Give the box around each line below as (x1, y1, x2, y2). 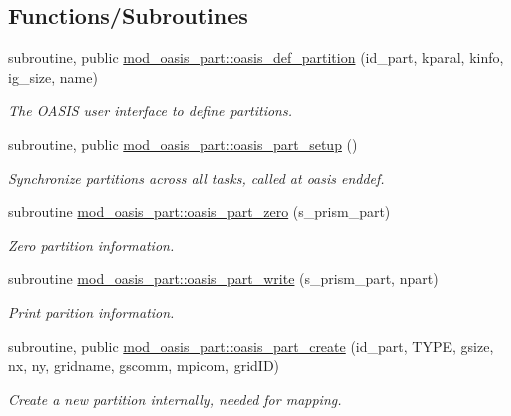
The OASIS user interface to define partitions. (8, 100, 292, 121)
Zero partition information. (8, 234, 175, 255)
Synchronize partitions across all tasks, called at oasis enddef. (8, 167, 385, 188)
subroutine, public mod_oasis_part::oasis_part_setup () (8, 133, 358, 154)
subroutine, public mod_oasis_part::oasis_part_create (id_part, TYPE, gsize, (8, 335, 494, 356)
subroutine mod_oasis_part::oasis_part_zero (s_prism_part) (8, 201, 391, 222)
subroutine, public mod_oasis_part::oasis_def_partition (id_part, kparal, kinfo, (8, 47, 504, 68)
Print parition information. (8, 301, 175, 322)
